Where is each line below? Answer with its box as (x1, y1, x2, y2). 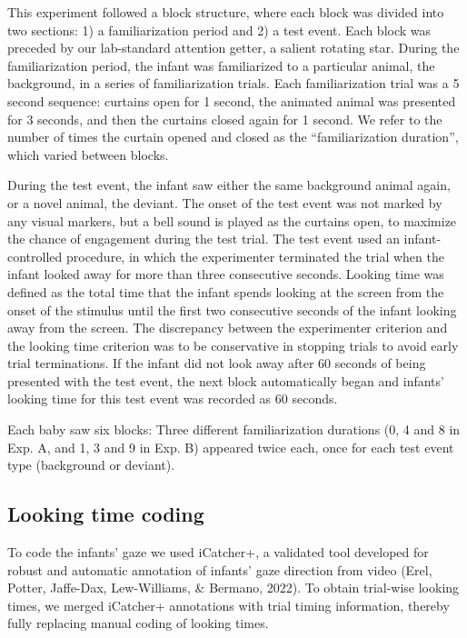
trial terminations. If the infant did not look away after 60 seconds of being (7, 354, 426, 373)
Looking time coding (7, 500, 204, 528)
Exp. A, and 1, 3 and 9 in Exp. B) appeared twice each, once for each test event (7, 437, 454, 456)
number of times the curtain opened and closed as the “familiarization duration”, (7, 127, 459, 146)
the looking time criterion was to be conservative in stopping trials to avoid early (7, 335, 459, 354)
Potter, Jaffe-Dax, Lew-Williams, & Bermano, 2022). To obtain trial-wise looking (7, 578, 460, 597)
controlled (7, 246, 63, 265)
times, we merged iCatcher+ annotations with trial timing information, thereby (7, 595, 450, 614)
